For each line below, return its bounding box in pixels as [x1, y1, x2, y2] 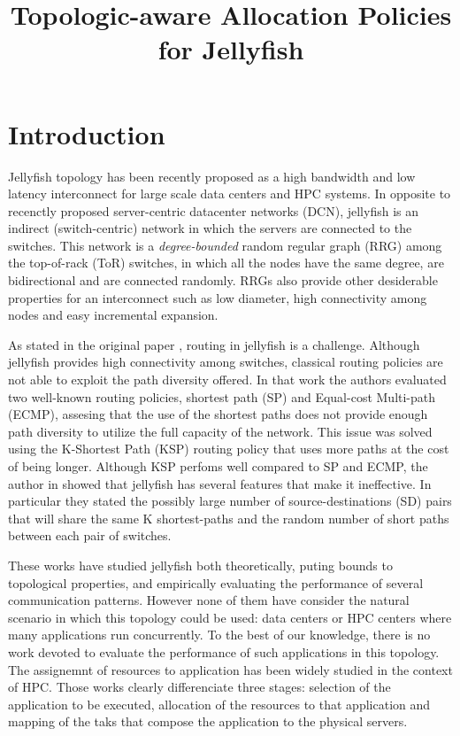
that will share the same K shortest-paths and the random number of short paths [8, 508, 449, 527]
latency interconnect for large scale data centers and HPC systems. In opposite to [8, 184, 451, 203]
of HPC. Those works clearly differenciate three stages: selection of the [8, 678, 391, 696]
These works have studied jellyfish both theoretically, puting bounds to [8, 555, 393, 574]
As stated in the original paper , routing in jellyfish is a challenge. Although [8, 335, 420, 353]
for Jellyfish [157, 31, 304, 67]
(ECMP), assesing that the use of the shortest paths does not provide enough [8, 405, 428, 423]
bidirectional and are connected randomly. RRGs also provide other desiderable [8, 271, 438, 290]
